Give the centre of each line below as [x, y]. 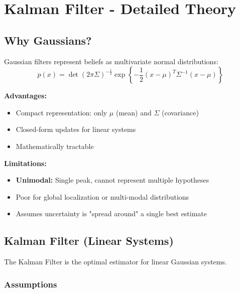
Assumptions [31, 284]
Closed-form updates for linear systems [76, 129]
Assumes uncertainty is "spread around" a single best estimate [111, 213]
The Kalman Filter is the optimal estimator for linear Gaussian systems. [115, 262]
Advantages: [25, 96]
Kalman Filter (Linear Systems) [89, 241]
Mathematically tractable [55, 146]
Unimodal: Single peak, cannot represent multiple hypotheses [112, 180]
